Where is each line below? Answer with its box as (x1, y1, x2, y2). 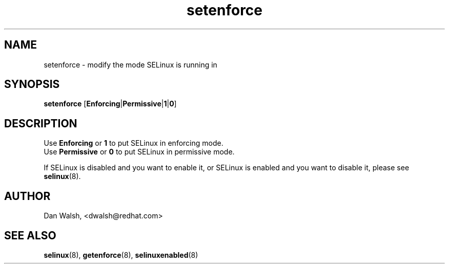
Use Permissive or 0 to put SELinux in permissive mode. (44, 147, 235, 157)
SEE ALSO (4, 229, 56, 242)
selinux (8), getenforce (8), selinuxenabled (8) (44, 250, 198, 259)
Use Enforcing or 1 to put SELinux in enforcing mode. (44, 139, 223, 148)
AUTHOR (4, 189, 51, 203)
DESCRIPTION (4, 117, 77, 130)
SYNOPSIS (4, 78, 60, 91)
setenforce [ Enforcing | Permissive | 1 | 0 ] (44, 99, 177, 108)
